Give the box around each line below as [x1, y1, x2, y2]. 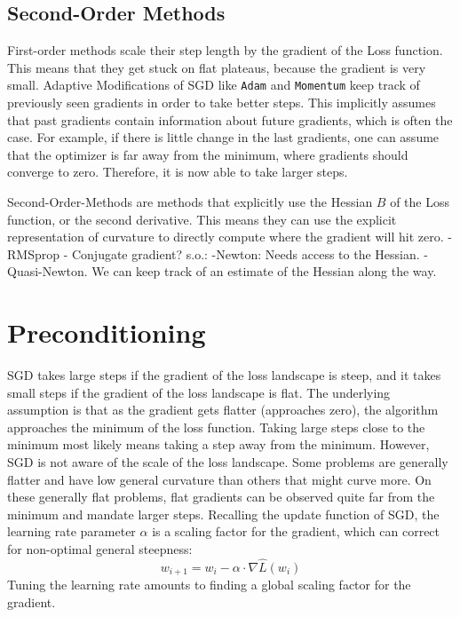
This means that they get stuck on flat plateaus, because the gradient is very [7, 58, 426, 76]
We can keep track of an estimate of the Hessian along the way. [91, 262, 437, 281]
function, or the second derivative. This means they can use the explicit [7, 210, 397, 228]
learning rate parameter [7, 522, 136, 541]
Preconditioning [7, 314, 206, 351]
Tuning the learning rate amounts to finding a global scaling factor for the [7, 575, 411, 594]
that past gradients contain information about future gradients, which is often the [7, 110, 453, 129]
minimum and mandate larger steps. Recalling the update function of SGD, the [7, 504, 440, 523]
